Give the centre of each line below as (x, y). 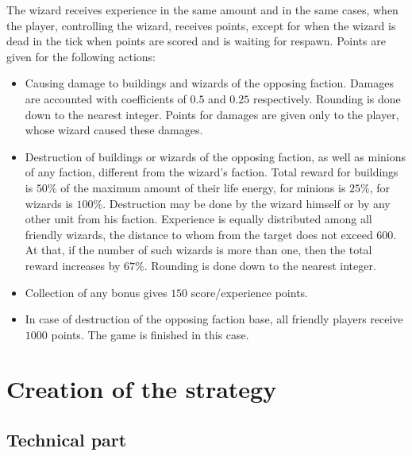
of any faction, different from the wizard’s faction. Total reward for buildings (212, 172)
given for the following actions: (81, 56)
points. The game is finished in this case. (150, 334)
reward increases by (73, 265)
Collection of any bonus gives (96, 292)
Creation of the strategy (142, 389)
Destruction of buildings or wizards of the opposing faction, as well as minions (216, 156)
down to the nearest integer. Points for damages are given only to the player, (212, 114)
